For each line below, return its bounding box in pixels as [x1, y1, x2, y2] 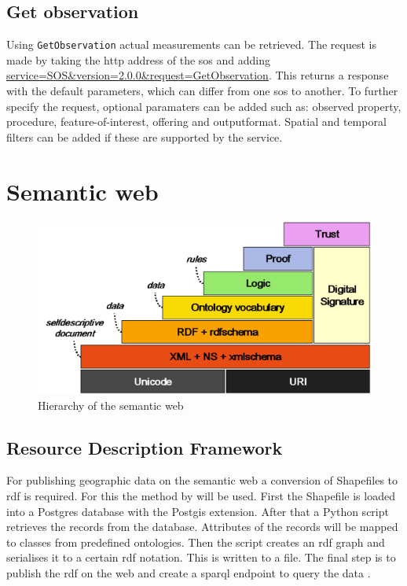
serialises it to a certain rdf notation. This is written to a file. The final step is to [6, 549, 396, 566]
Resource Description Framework [6, 435, 283, 459]
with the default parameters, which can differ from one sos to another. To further [6, 83, 398, 99]
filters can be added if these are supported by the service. [6, 128, 283, 145]
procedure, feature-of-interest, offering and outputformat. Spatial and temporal [6, 113, 387, 130]
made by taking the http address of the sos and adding [6, 51, 271, 68]
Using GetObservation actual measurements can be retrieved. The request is [6, 36, 376, 53]
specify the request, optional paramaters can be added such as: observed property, [6, 98, 401, 114]
